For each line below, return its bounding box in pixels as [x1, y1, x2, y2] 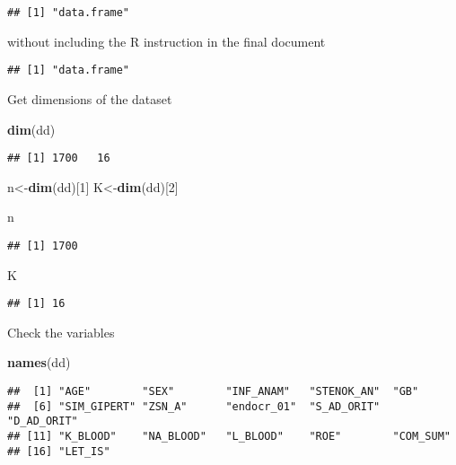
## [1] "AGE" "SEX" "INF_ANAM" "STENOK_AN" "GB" [7, 385, 419, 399]
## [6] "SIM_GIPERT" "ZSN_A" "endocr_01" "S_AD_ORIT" [7, 399, 381, 413]
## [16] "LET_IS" [7, 444, 110, 458]
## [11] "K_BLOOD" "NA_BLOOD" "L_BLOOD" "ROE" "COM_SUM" [7, 430, 451, 443]
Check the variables [7, 322, 115, 341]
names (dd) [7, 353, 71, 372]
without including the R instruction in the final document [7, 31, 326, 50]
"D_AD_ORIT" [7, 415, 78, 428]
